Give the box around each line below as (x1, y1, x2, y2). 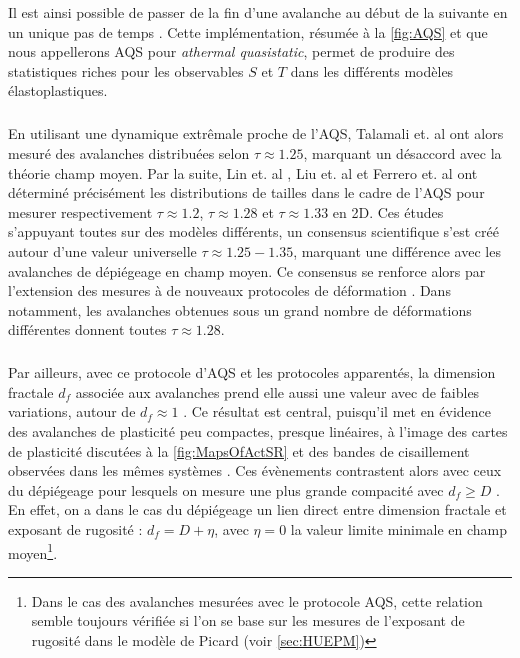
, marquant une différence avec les (293, 240, 501, 261)
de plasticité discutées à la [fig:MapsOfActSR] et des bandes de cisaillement (8, 440, 470, 461)
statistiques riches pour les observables (8, 60, 244, 81)
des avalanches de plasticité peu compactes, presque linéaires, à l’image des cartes (8, 421, 508, 442)
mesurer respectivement (8, 201, 153, 222)
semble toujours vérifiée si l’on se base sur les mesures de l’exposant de (31, 610, 465, 631)
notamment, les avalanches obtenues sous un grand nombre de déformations (8, 299, 472, 320)
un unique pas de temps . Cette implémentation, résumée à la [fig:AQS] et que (8, 21, 488, 42)
